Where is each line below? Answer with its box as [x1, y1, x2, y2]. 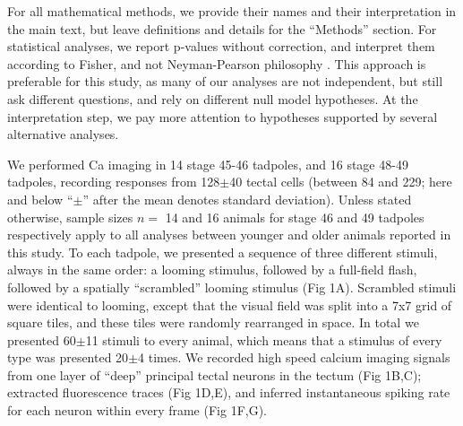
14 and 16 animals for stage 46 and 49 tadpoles [165, 207, 424, 226]
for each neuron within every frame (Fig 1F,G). [7, 401, 267, 420]
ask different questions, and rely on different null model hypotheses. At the [7, 89, 418, 108]
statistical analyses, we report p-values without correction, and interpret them [7, 37, 435, 56]
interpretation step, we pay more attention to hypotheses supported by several [7, 107, 438, 126]
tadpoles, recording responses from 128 [7, 172, 220, 191]
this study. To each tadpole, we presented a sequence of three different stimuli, [7, 242, 438, 261]
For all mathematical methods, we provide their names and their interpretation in [7, 2, 457, 20]
